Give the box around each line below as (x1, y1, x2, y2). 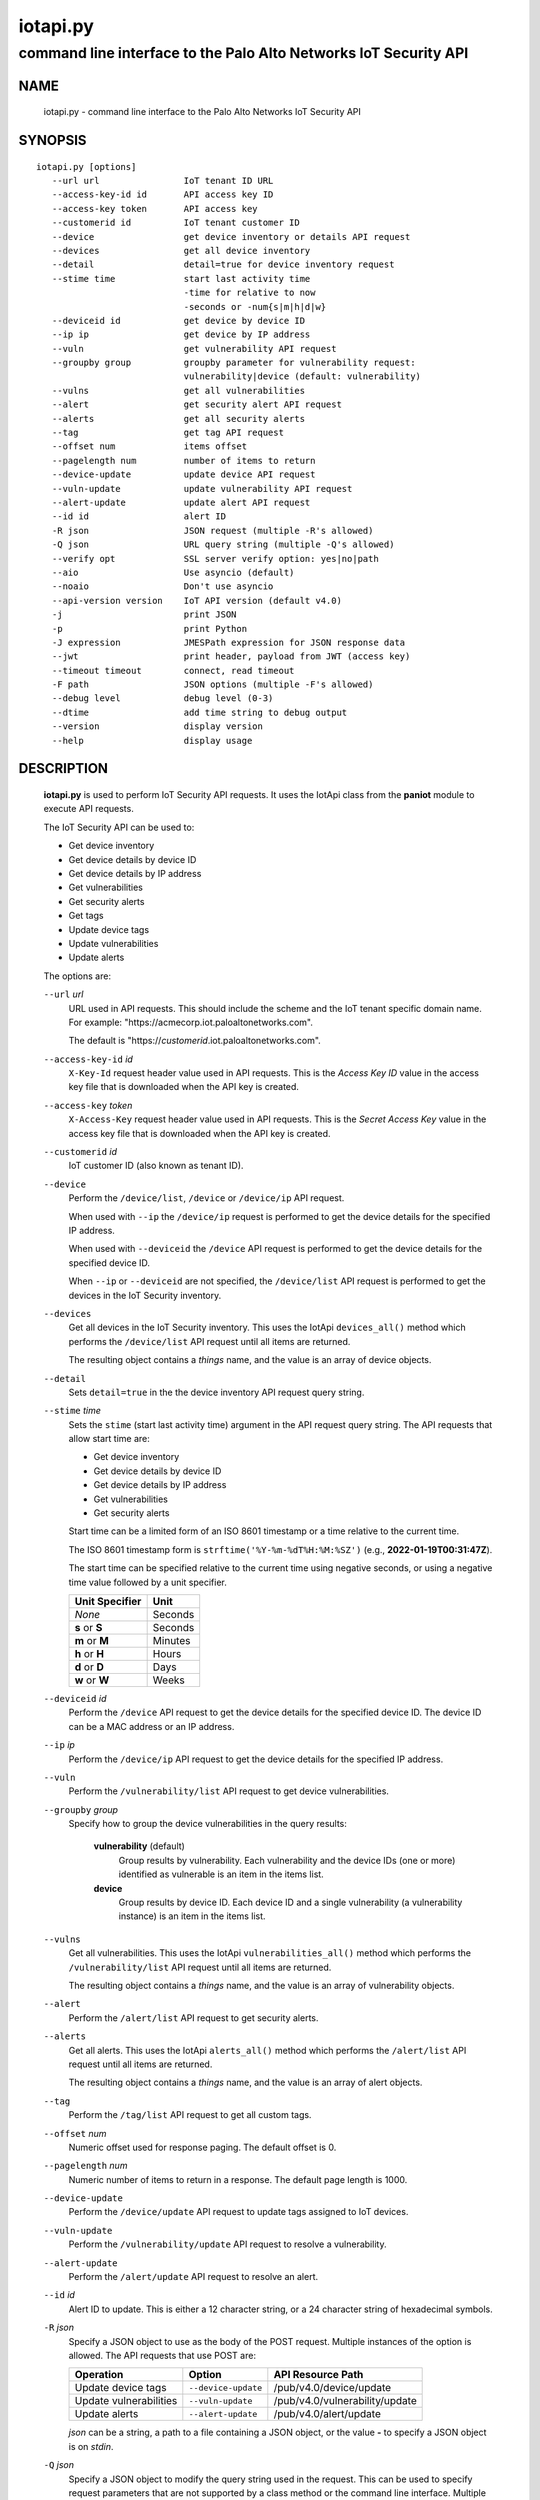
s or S (74, 1620, 103, 1634)
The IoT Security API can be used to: (43, 821, 195, 833)
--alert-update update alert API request (51, 497, 311, 508)
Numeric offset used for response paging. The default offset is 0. (68, 2141, 337, 2153)
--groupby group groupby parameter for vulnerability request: (51, 357, 416, 369)
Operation (74, 2368, 124, 2382)
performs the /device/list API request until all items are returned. (68, 1335, 351, 1347)
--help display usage (51, 735, 253, 746)
